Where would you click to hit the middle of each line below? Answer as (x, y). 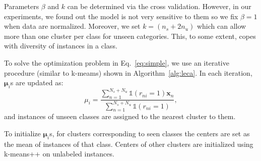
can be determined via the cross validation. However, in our (159, 6)
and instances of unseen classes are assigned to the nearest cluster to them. (120, 116)
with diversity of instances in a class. (61, 46)
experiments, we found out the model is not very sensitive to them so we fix (121, 16)
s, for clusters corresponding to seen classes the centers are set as (150, 133)
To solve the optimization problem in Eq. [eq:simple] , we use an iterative (117, 62)
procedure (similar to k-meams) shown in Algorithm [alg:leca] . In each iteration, (128, 72)
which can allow (221, 26)
